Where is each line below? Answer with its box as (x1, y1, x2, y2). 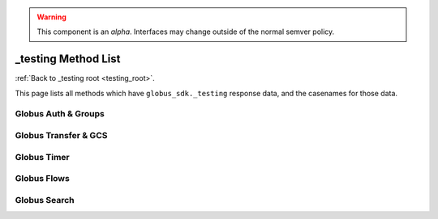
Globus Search (15, 194, 75, 205)
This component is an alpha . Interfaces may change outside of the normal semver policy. (36, 27, 335, 36)
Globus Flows (15, 173, 71, 184)
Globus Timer (15, 151, 70, 162)
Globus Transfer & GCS (15, 130, 108, 141)
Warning (36, 12, 67, 22)
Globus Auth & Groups (15, 108, 105, 120)
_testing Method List (15, 53, 121, 66)
